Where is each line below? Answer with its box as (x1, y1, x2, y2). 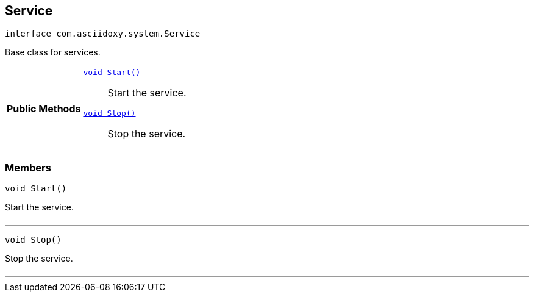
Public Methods (7, 102, 81, 115)
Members (5, 161, 51, 174)
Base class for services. (5, 47, 101, 58)
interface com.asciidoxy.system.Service (5, 29, 201, 39)
